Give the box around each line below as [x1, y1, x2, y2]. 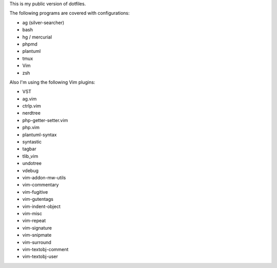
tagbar [22, 146, 36, 152]
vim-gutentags [22, 196, 54, 202]
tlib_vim [22, 153, 38, 159]
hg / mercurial [22, 34, 52, 40]
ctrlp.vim [22, 103, 41, 109]
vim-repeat [22, 218, 46, 224]
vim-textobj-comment [22, 246, 69, 252]
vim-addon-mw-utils [22, 174, 66, 180]
